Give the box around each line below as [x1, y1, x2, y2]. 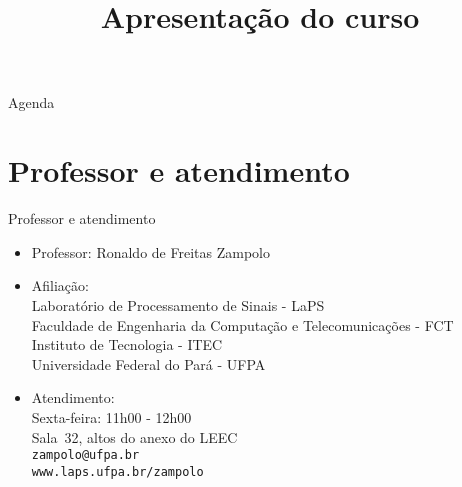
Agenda [8, 91, 55, 112]
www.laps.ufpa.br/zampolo [31, 464, 204, 479]
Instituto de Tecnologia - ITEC [31, 334, 223, 355]
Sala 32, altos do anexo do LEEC [31, 426, 238, 447]
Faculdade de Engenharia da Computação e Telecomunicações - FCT [31, 314, 454, 335]
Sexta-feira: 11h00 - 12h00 [31, 407, 192, 428]
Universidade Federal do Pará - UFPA [31, 353, 266, 374]
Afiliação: [31, 275, 89, 296]
